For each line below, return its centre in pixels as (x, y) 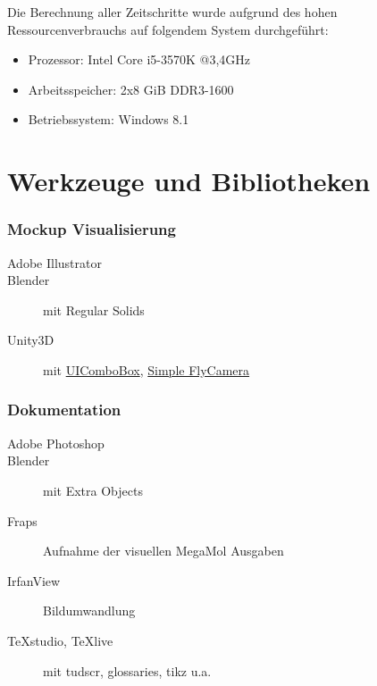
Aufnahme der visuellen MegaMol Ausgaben (163, 551)
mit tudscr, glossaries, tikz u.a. (127, 670)
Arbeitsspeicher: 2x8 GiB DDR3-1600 (131, 89)
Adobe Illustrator (54, 262)
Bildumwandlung (89, 611)
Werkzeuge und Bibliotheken (189, 181)
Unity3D (31, 340)
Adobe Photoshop (56, 443)
